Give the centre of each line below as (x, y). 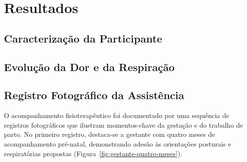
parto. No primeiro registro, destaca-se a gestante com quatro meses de (110, 134)
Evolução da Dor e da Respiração (89, 66)
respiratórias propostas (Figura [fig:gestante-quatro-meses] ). (93, 153)
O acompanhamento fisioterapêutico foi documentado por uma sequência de (117, 115)
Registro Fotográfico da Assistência (94, 95)
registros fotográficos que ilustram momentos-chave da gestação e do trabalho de (123, 125)
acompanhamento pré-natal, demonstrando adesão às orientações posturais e (118, 143)
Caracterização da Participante (83, 38)
